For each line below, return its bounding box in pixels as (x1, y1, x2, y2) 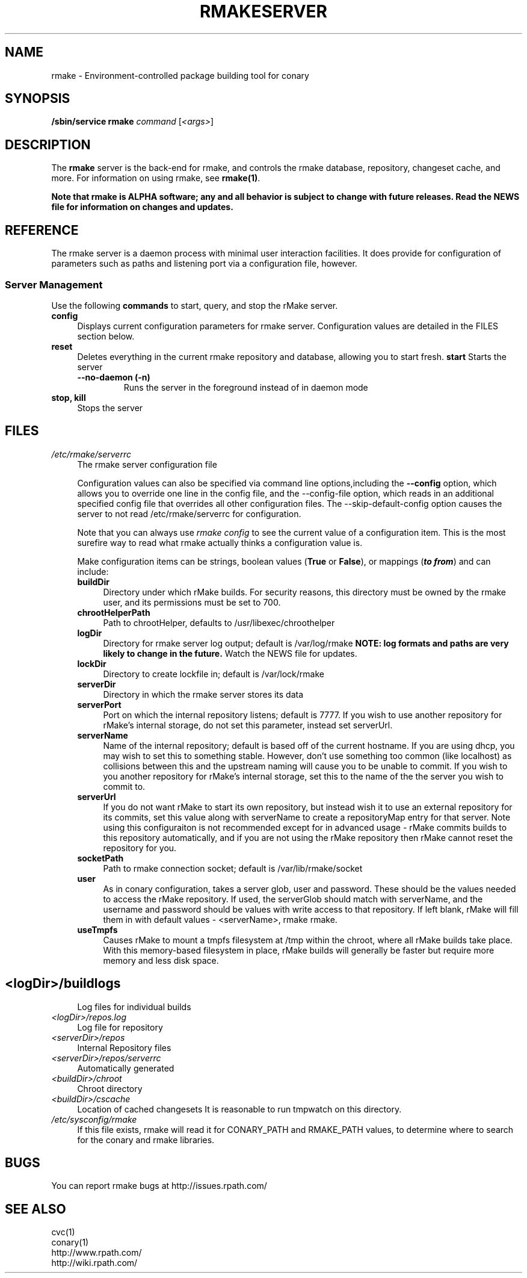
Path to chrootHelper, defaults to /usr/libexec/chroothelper (103, 617, 335, 628)
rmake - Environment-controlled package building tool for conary (51, 70, 309, 81)
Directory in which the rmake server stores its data (103, 689, 304, 699)
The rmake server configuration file (77, 459, 217, 470)
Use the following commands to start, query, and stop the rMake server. (51, 300, 338, 311)
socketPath (77, 852, 124, 863)
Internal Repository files (77, 1042, 171, 1053)
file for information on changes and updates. (51, 202, 233, 212)
